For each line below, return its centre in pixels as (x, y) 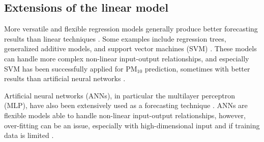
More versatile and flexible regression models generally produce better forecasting (131, 29)
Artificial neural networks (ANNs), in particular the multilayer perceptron (120, 95)
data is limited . (29, 135)
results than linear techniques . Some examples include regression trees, (115, 38)
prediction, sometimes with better (197, 68)
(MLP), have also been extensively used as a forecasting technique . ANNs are (126, 105)
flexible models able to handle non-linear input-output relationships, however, (125, 115)
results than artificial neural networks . (65, 78)
